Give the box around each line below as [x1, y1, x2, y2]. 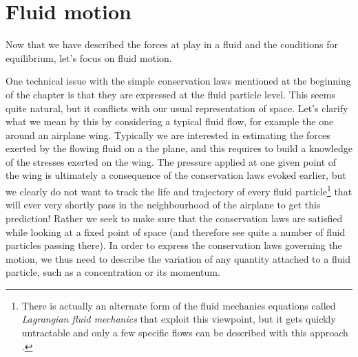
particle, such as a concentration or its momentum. [6, 265, 220, 279]
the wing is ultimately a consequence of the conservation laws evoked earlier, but [6, 168, 346, 182]
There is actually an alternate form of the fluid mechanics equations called [21, 298, 336, 312]
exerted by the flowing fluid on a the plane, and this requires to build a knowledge [6, 141, 352, 155]
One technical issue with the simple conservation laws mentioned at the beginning [6, 74, 351, 88]
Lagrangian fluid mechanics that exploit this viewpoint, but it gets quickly [21, 312, 336, 326]
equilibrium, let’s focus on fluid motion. [6, 50, 172, 65]
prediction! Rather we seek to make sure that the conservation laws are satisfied [6, 210, 343, 225]
